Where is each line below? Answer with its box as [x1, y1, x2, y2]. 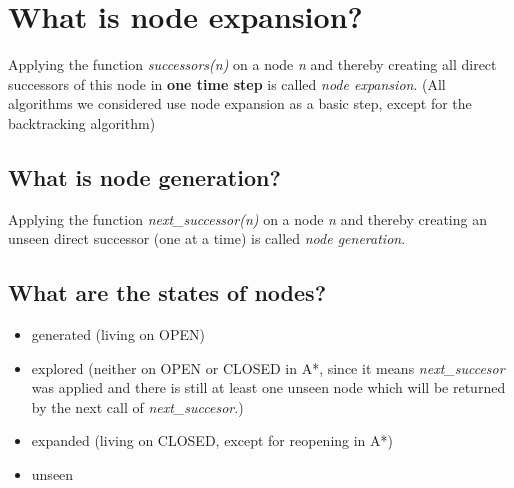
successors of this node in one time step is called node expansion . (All [8, 73, 446, 94]
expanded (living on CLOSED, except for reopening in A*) [31, 430, 394, 451]
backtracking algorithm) [8, 112, 156, 133]
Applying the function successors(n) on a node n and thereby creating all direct [8, 54, 497, 75]
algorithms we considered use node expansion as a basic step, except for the [8, 93, 472, 114]
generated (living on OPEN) [31, 324, 205, 345]
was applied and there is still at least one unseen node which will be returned [31, 377, 506, 398]
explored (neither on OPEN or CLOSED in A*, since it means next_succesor [31, 357, 505, 378]
